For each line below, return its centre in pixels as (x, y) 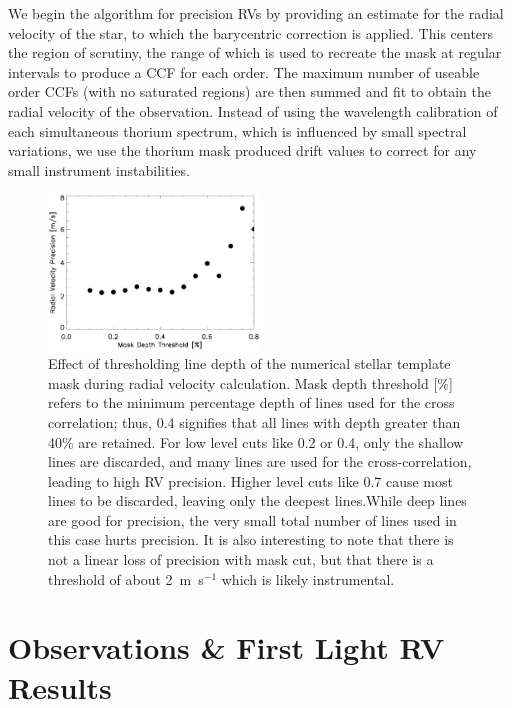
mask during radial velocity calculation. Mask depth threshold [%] (250, 382)
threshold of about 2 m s (126, 578)
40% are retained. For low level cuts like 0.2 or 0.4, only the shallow (256, 441)
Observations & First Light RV (226, 647)
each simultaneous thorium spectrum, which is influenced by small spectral (237, 130)
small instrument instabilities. (99, 169)
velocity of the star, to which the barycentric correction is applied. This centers (251, 32)
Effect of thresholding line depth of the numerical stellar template (249, 363)
